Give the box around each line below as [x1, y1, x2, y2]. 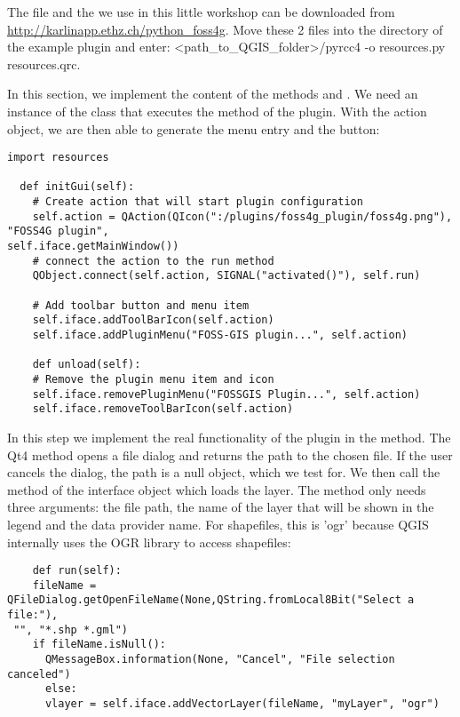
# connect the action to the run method [32, 254, 274, 267]
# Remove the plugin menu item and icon [32, 373, 274, 386]
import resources [7, 151, 109, 164]
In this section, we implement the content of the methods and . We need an [7, 84, 418, 103]
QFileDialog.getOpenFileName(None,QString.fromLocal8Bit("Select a [7, 594, 415, 607]
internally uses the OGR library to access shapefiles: [7, 532, 291, 551]
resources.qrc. [7, 54, 81, 73]
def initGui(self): [20, 180, 135, 194]
